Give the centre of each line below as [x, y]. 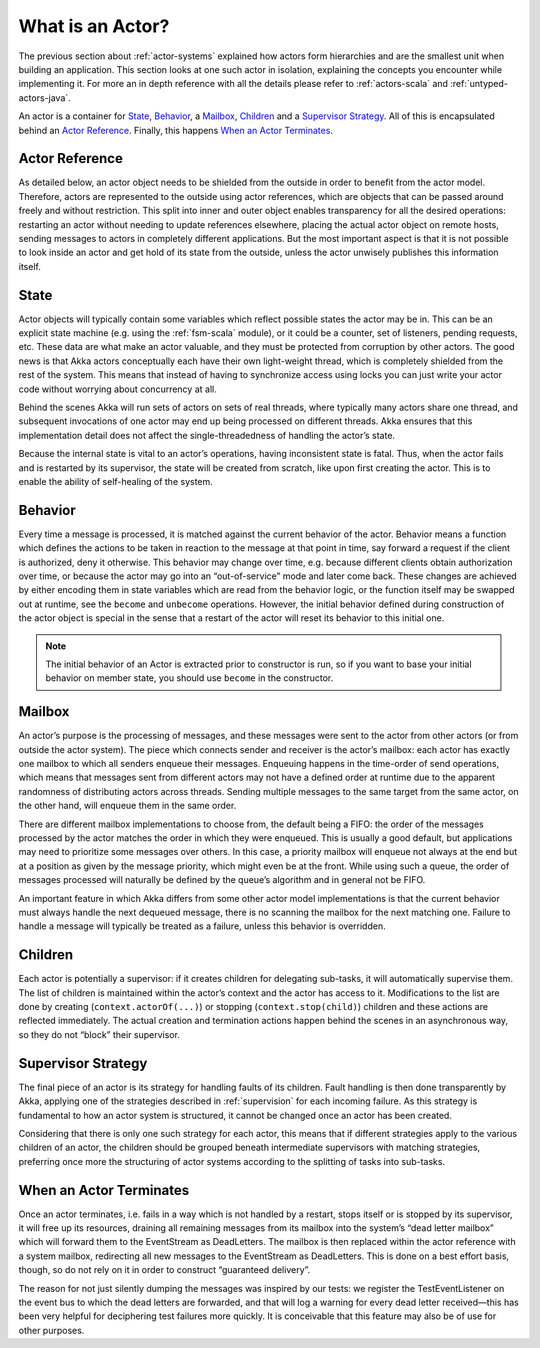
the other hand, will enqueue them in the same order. [127, 806]
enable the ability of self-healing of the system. [116, 481]
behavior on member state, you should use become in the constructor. [189, 678]
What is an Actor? [94, 26]
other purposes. [51, 1330]
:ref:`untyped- [479, 84]
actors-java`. [45, 97]
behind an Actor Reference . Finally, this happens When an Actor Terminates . [176, 130]
